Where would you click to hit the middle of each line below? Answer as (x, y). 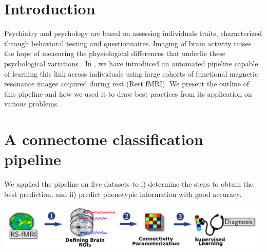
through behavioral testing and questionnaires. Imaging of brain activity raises (128, 43)
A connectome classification (104, 139)
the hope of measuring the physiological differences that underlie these (115, 53)
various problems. (32, 104)
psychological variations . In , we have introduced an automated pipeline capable (131, 63)
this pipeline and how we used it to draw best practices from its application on (128, 93)
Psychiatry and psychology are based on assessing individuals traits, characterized (133, 33)
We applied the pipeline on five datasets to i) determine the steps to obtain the (129, 184)
